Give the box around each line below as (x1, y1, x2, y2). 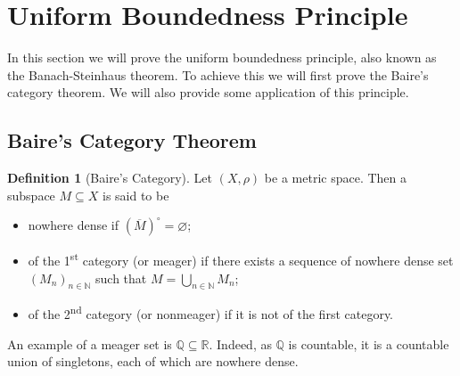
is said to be (102, 185, 169, 204)
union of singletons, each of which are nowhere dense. (7, 352, 299, 371)
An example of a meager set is (7, 334, 172, 353)
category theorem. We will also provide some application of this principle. (7, 83, 409, 102)
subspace (7, 185, 55, 204)
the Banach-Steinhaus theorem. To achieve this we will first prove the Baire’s (7, 65, 429, 84)
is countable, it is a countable (288, 334, 449, 353)
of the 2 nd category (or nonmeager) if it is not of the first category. (28, 302, 394, 323)
